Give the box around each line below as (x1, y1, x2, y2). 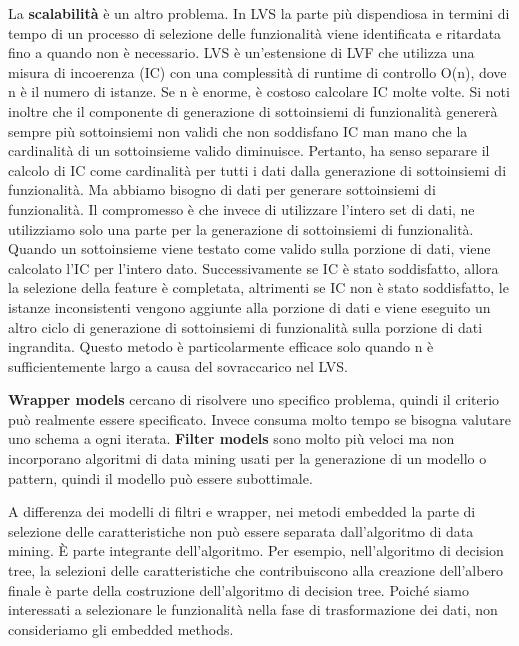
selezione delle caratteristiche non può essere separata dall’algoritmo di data (8, 520, 474, 541)
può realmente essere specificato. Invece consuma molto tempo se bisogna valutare (8, 408, 511, 429)
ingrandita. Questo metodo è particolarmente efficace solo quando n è (8, 336, 434, 357)
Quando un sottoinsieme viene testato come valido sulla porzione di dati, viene (8, 238, 491, 259)
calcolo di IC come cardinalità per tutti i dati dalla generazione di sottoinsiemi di (8, 159, 507, 180)
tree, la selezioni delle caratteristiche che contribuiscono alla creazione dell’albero (8, 560, 504, 581)
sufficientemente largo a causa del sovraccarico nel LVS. (8, 355, 348, 376)
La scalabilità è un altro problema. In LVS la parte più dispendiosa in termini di (8, 3, 510, 23)
